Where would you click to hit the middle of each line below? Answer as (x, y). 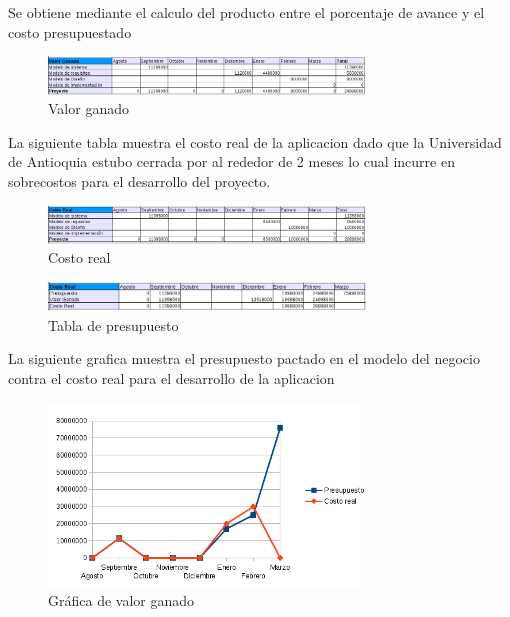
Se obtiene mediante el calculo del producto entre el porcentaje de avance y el (246, 12)
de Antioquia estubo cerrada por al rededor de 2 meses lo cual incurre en (231, 161)
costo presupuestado (70, 31)
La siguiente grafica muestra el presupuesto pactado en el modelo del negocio (244, 358)
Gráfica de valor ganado (121, 600)
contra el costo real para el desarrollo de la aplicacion (171, 378)
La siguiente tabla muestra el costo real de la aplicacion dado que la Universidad (255, 141)
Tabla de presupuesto (113, 324)
